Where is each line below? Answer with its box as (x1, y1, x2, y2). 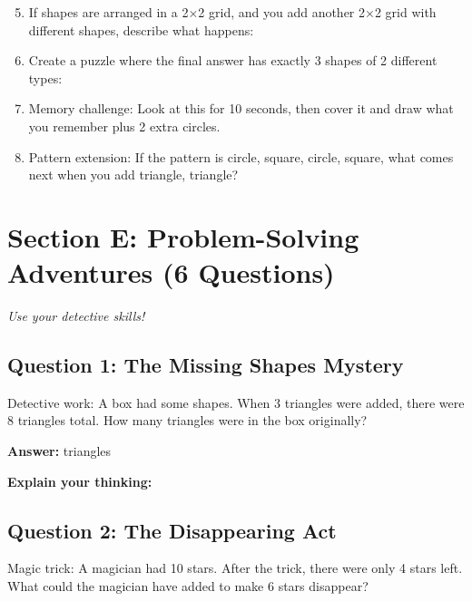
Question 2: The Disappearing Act (7, 516, 337, 544)
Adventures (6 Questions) (7, 254, 335, 291)
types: (28, 68, 63, 87)
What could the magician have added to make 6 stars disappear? (7, 577, 369, 596)
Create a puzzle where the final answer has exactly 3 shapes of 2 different (28, 51, 438, 70)
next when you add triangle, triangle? (28, 165, 239, 184)
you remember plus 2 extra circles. (28, 116, 221, 135)
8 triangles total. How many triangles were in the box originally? (7, 411, 368, 430)
